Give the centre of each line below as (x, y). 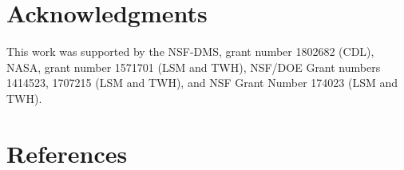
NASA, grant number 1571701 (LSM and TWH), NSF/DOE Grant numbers (194, 67)
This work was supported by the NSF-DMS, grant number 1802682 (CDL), (190, 51)
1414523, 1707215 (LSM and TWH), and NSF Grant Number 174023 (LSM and (202, 83)
